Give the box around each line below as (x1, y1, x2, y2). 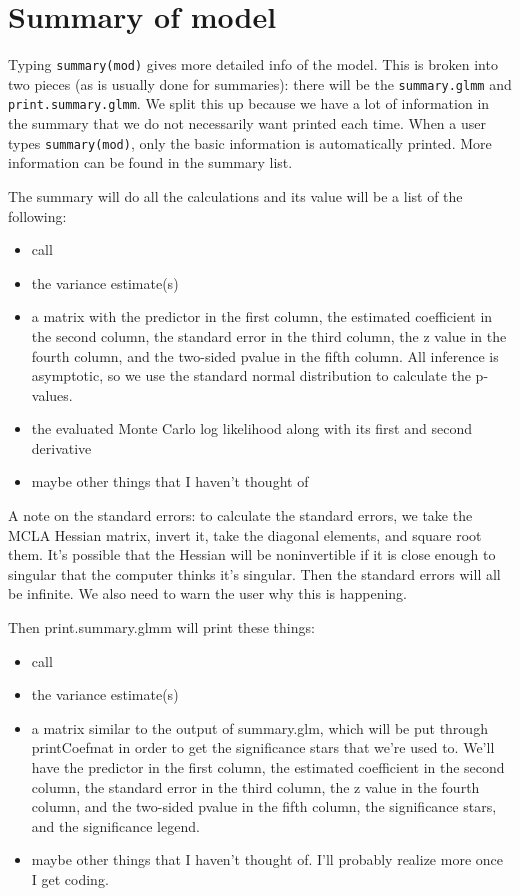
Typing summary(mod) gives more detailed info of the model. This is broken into (8, 54, 498, 75)
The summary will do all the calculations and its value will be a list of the (8, 185, 463, 206)
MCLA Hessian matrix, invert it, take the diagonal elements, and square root (8, 524, 482, 545)
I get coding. (31, 868, 109, 889)
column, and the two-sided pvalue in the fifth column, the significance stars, (31, 796, 497, 817)
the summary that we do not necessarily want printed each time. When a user (8, 113, 486, 134)
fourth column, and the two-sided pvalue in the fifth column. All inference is (31, 345, 499, 366)
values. (31, 384, 73, 405)
